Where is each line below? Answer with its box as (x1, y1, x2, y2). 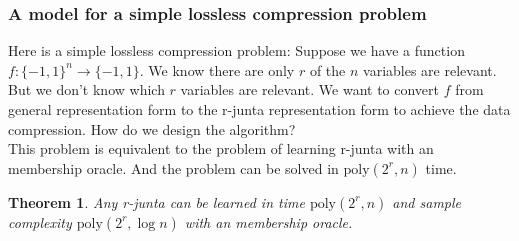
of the (309, 59, 346, 80)
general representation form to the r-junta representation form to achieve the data (8, 99, 511, 119)
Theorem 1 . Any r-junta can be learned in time (8, 191, 305, 212)
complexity (8, 211, 72, 232)
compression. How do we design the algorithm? (8, 118, 296, 139)
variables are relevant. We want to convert (180, 79, 439, 100)
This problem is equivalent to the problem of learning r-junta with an (8, 138, 434, 159)
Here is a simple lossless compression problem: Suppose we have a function (8, 40, 465, 61)
